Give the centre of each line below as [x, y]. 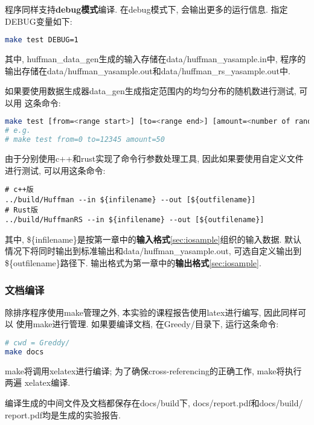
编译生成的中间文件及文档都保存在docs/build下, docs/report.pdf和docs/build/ [154, 403]
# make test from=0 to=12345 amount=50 [85, 140]
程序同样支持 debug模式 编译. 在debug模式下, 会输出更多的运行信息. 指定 [146, 9]
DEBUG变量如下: [39, 21]
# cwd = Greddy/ [37, 343]
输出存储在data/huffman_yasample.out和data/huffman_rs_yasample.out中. [148, 70]
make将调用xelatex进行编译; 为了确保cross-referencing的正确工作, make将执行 [153, 370]
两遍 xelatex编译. [38, 382]
